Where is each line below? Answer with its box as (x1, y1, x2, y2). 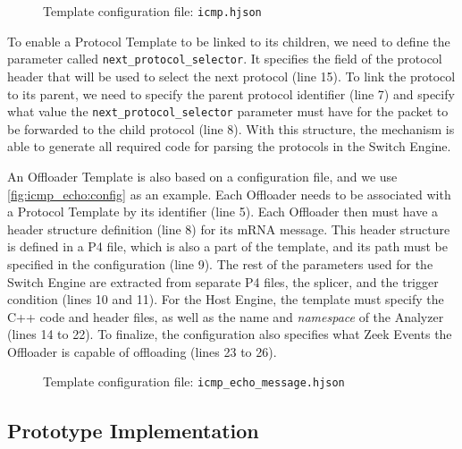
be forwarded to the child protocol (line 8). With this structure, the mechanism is (7, 119, 455, 138)
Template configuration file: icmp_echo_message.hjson (43, 372, 345, 391)
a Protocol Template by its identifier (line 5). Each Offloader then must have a (7, 202, 439, 221)
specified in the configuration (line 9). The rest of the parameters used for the (7, 254, 433, 273)
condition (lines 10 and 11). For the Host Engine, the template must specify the (7, 290, 444, 309)
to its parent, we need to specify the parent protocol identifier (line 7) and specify (7, 84, 455, 103)
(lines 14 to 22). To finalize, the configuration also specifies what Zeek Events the (7, 325, 452, 343)
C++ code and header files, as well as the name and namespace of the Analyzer (7, 307, 444, 326)
